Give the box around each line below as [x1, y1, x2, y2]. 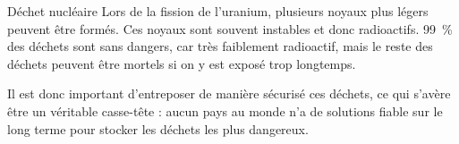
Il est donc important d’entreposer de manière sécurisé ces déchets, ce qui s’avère [7, 84, 451, 103]
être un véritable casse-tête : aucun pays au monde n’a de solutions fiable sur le [7, 101, 443, 120]
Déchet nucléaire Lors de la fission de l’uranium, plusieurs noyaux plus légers [7, 2, 429, 20]
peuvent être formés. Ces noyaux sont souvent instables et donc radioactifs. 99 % [7, 19, 453, 38]
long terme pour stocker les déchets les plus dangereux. [7, 119, 309, 138]
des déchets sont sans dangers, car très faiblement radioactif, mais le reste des [7, 37, 433, 55]
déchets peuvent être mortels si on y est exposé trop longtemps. [7, 54, 356, 72]
